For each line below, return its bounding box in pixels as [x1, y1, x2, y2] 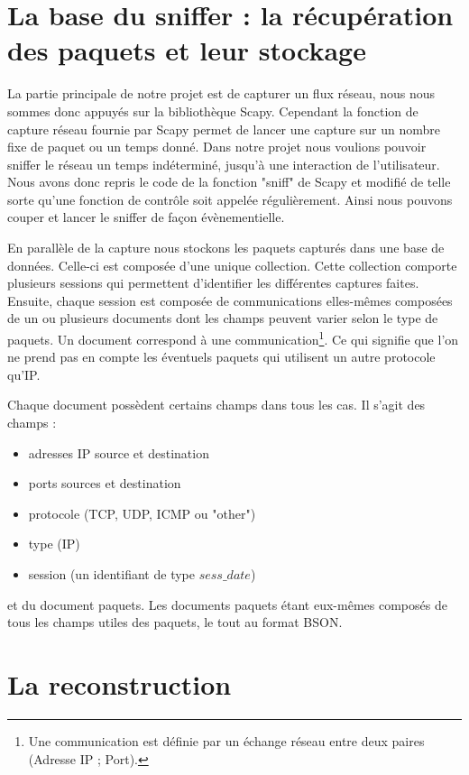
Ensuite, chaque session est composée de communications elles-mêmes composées [7, 291, 453, 309]
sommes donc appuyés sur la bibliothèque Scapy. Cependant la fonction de [7, 101, 418, 120]
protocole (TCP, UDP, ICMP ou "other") [28, 503, 256, 522]
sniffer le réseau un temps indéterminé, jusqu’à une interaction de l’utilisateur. [7, 154, 440, 173]
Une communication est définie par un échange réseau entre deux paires [28, 731, 425, 750]
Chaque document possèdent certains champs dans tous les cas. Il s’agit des [7, 395, 426, 414]
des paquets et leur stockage [7, 32, 366, 69]
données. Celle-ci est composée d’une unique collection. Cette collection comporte [7, 255, 457, 274]
